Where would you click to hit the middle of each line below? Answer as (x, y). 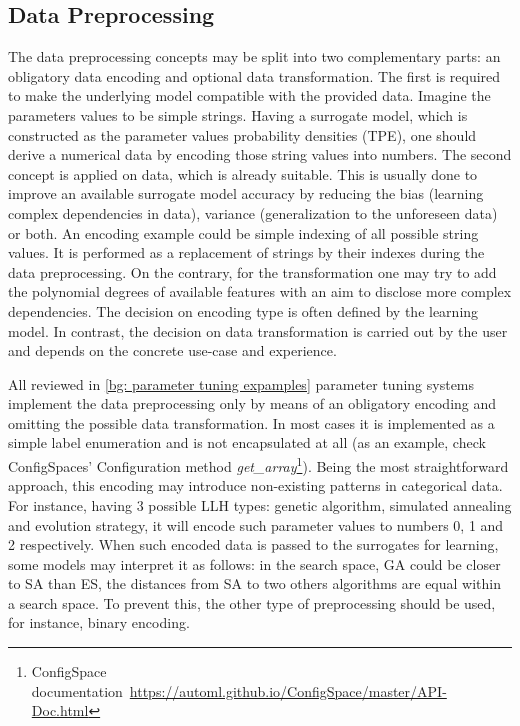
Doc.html (60, 710)
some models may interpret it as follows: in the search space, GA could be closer (254, 563)
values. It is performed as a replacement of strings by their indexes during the (246, 252)
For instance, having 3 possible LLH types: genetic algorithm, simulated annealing (260, 504)
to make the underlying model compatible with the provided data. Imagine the (249, 95)
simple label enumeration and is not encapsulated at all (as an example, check (247, 442)
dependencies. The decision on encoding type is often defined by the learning (243, 310)
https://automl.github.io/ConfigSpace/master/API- (288, 690)
